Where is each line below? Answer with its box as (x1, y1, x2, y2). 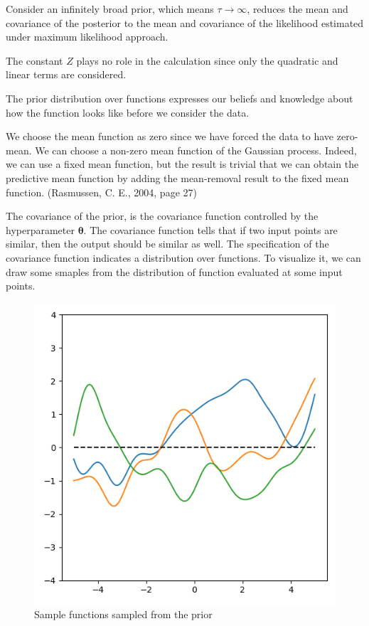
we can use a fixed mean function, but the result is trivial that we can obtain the (6, 156, 359, 171)
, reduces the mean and (247, 1, 348, 16)
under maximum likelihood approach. (6, 29, 169, 44)
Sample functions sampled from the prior (34, 607, 213, 622)
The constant (6, 53, 63, 68)
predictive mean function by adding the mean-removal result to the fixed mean (6, 170, 349, 185)
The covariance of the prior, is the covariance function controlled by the (6, 208, 319, 223)
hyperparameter (6, 222, 75, 237)
